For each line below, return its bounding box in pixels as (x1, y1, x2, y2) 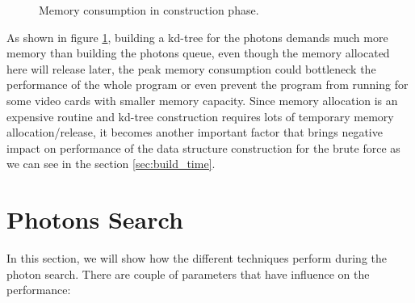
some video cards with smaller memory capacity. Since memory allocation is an (6, 91, 398, 108)
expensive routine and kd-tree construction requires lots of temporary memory (6, 107, 394, 124)
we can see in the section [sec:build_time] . (6, 155, 216, 172)
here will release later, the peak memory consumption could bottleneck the (6, 60, 376, 77)
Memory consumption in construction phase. (39, 2, 259, 18)
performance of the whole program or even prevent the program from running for (6, 76, 409, 93)
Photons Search (6, 203, 183, 236)
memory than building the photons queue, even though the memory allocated (6, 44, 390, 61)
